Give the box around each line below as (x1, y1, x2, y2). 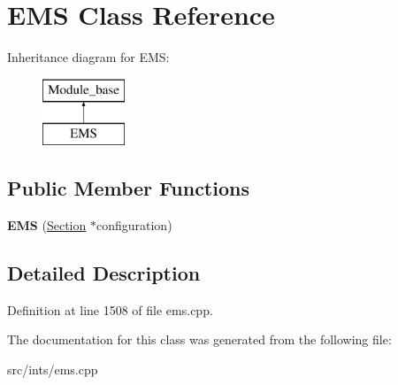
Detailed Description (7, 259, 201, 287)
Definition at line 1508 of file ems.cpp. (7, 300, 213, 319)
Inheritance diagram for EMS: (7, 48, 170, 66)
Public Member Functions (7, 174, 249, 202)
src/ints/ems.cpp (7, 360, 98, 379)
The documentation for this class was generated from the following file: (7, 330, 392, 349)
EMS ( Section (7, 216, 87, 235)
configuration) (96, 216, 172, 235)
